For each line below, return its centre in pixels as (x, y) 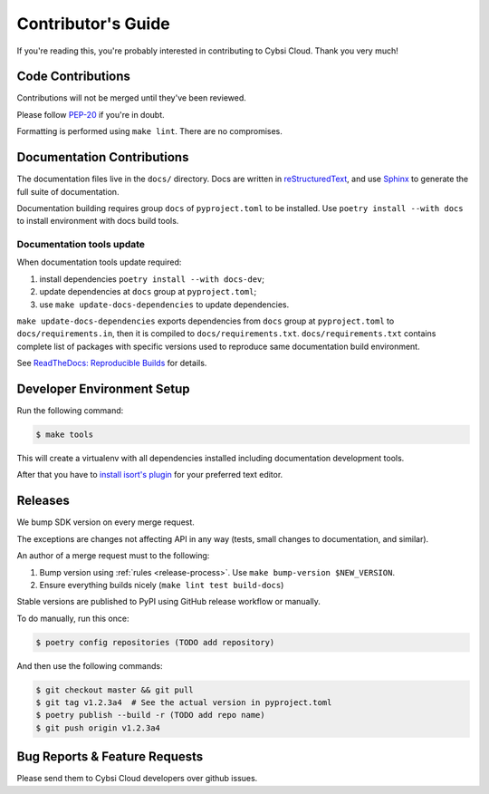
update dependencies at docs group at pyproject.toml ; (148, 292)
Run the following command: (70, 411)
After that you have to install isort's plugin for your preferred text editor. (150, 475)
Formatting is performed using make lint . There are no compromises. (149, 131)
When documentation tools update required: (99, 262)
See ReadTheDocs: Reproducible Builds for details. (112, 363)
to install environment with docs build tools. (98, 221)
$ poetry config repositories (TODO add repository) (155, 642)
